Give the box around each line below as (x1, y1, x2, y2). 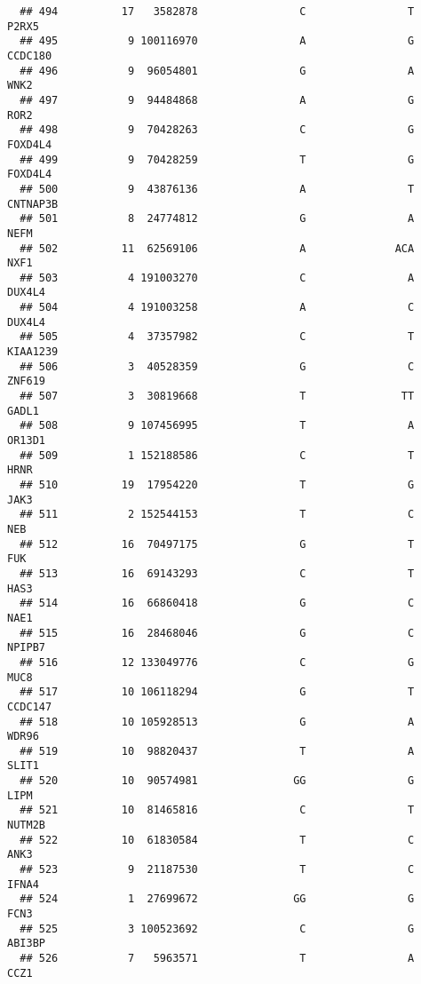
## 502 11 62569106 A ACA (20, 242, 415, 255)
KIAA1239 (7, 345, 59, 359)
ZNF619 (7, 375, 45, 388)
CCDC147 (7, 700, 52, 713)
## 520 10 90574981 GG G (20, 774, 415, 788)
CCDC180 (7, 49, 52, 62)
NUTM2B (7, 819, 45, 832)
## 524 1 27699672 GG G (20, 893, 415, 906)
